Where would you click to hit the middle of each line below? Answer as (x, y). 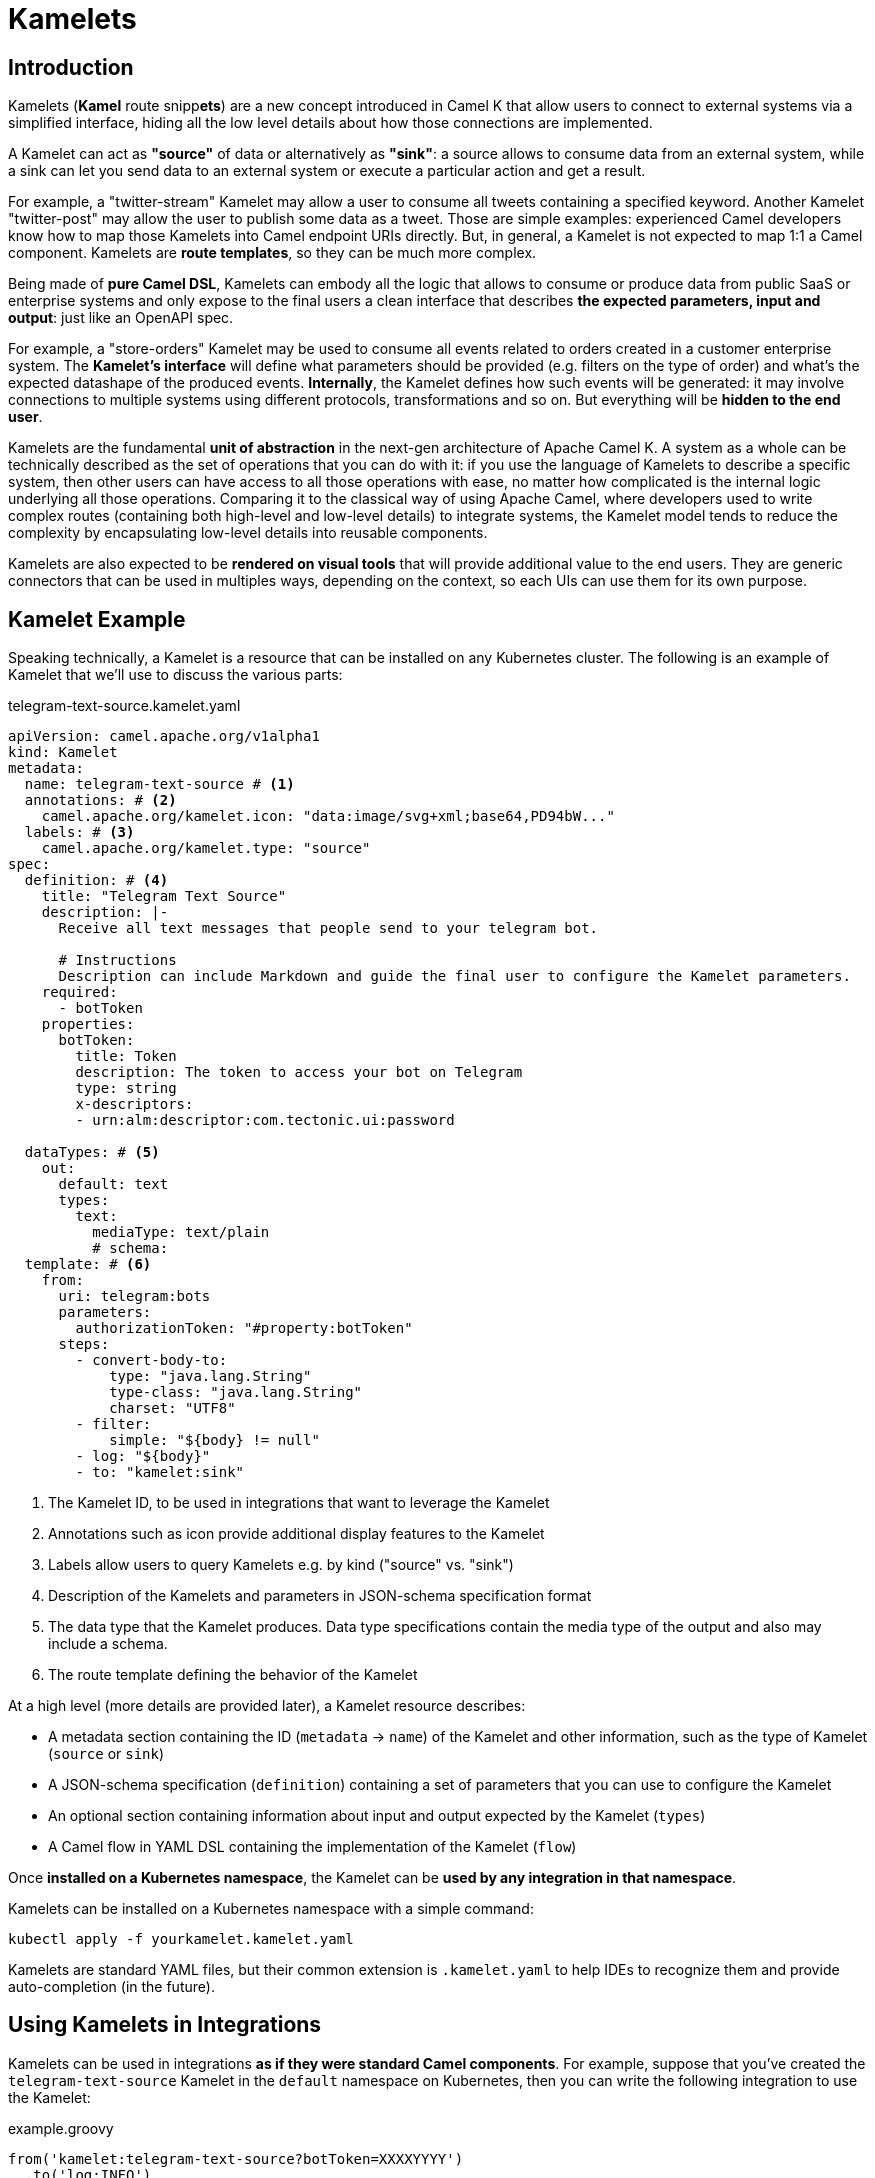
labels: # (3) (79, 832)
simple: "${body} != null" (214, 1440)
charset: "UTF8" (172, 1408)
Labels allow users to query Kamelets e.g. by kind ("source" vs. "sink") (281, 1565)
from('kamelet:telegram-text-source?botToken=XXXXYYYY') (236, 2158)
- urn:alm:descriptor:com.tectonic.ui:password (265, 1120)
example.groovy (61, 2128)
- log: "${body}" (143, 1456)
